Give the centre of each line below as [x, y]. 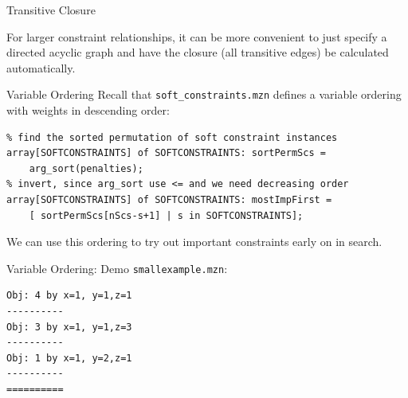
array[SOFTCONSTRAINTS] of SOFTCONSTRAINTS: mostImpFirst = [169, 200]
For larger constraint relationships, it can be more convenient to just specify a [197, 36]
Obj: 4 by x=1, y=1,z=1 [69, 296]
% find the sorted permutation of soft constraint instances [172, 137]
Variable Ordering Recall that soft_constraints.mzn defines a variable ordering [204, 94]
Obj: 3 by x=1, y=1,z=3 [69, 327]
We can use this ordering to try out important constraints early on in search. [194, 242]
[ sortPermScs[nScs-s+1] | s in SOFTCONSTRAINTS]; [166, 215]
